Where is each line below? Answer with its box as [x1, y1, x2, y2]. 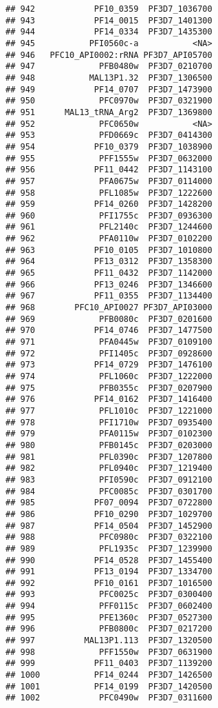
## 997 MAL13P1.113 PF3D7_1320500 [6, 636, 212, 646]
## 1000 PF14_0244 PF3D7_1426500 [6, 670, 212, 680]
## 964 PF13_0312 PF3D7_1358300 [6, 256, 212, 267]
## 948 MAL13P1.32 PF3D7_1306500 [6, 72, 212, 83]
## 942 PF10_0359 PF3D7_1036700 [6, 4, 212, 14]
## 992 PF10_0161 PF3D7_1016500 [6, 578, 212, 588]
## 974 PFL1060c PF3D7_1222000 [6, 372, 212, 381]
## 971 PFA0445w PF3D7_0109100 [6, 337, 212, 347]
